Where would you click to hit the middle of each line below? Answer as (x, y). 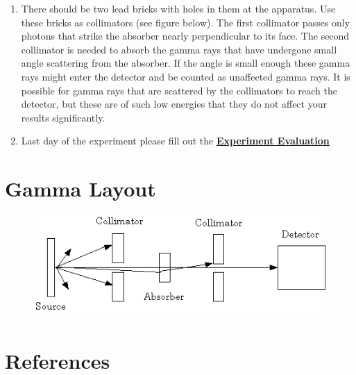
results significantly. (63, 117)
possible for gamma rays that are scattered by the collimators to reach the (179, 90)
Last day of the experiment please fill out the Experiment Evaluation (175, 141)
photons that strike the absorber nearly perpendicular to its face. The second (185, 36)
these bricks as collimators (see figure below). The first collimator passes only (186, 22)
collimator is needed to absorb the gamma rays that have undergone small (179, 49)
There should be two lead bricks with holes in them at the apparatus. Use (178, 8)
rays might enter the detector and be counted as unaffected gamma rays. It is (186, 76)
